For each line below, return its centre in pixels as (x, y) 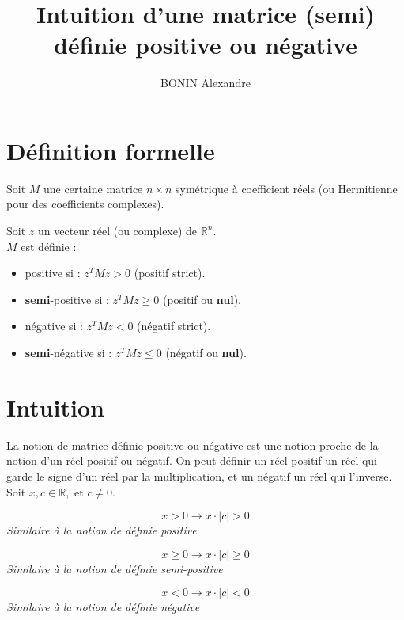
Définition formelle (111, 150)
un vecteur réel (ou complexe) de (117, 231)
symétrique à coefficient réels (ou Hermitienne (287, 188)
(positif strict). (170, 273)
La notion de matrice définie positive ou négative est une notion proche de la (193, 445)
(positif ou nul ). (202, 299)
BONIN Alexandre (206, 83)
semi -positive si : (67, 299)
